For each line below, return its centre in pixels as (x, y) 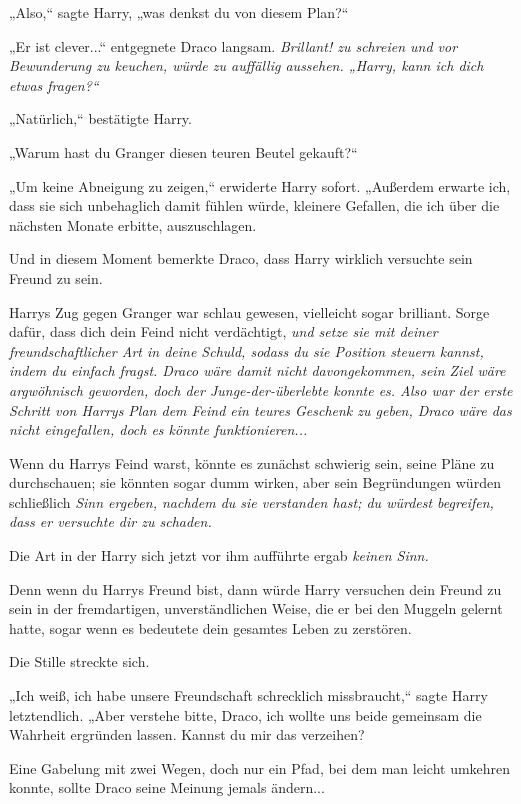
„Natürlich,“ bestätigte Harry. (100, 118)
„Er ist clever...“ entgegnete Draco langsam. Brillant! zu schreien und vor (233, 45)
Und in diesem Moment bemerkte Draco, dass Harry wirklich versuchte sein (241, 258)
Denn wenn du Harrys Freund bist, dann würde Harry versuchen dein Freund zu (255, 588)
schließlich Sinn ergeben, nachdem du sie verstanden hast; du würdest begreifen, (251, 501)
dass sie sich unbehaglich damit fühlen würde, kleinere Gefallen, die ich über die (254, 205)
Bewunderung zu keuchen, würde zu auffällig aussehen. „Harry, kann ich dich (246, 65)
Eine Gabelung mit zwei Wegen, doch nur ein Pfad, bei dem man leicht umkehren (260, 767)
